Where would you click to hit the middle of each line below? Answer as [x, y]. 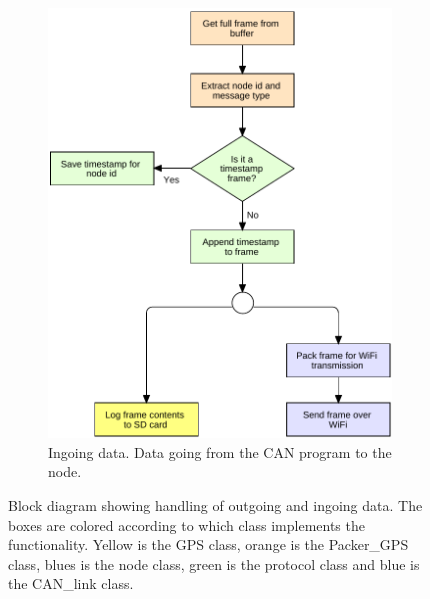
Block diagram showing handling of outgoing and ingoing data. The [215, 505]
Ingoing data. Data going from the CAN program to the [220, 451]
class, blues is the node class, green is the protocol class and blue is [214, 563]
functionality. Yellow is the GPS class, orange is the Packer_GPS [208, 544]
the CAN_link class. [71, 583]
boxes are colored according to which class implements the [186, 524]
